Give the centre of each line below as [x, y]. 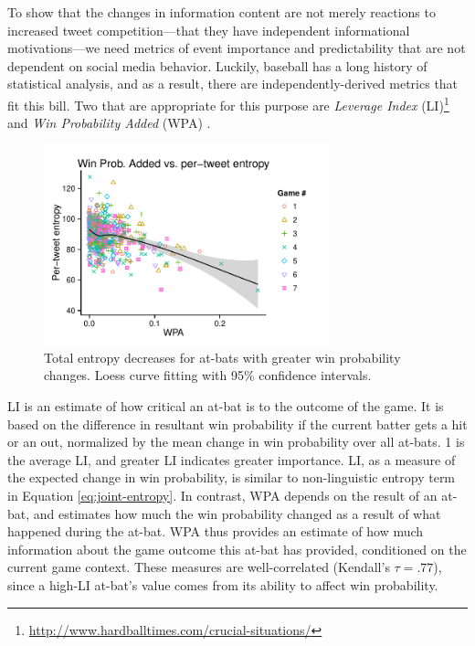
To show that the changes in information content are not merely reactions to [222, 12]
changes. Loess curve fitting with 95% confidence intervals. [208, 375]
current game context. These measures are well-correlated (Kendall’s [199, 567]
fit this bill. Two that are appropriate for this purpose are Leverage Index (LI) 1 [228, 103]
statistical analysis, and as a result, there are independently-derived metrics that [233, 84]
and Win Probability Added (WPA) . [109, 123]
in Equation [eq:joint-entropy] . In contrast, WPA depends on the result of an [222, 495]
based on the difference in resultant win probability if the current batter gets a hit [237, 424]
